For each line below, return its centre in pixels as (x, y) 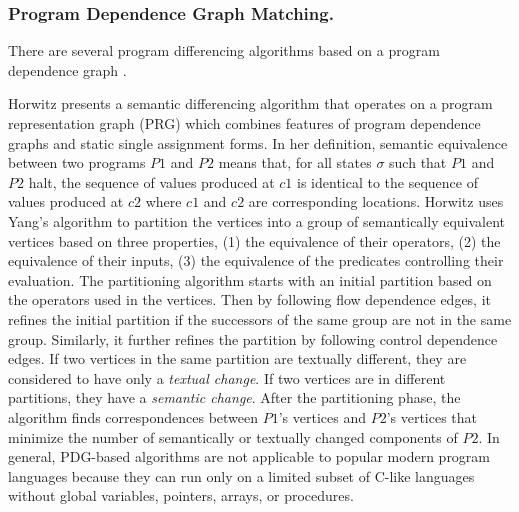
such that (418, 162)
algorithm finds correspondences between (133, 416)
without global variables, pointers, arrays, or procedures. (181, 495)
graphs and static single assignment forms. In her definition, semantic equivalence (258, 142)
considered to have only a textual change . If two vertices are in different (227, 377)
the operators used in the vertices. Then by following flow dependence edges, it (250, 299)
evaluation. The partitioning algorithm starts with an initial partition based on (250, 279)
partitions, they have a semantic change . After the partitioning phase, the (234, 397)
